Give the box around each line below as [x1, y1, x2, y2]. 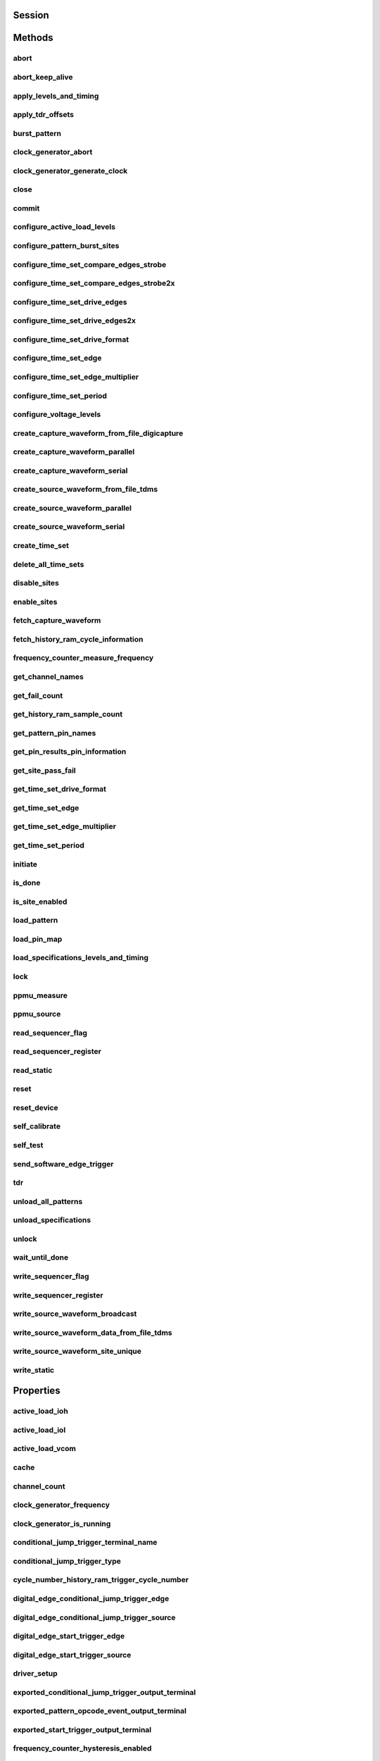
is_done [13, 878, 41, 888]
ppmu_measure [13, 990, 68, 1000]
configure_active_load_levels [13, 222, 116, 232]
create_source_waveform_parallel [13, 503, 132, 513]
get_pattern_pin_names [13, 728, 96, 738]
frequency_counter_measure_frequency [13, 653, 154, 663]
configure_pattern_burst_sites [13, 241, 120, 251]
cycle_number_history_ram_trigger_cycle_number [13, 1575, 189, 1585]
